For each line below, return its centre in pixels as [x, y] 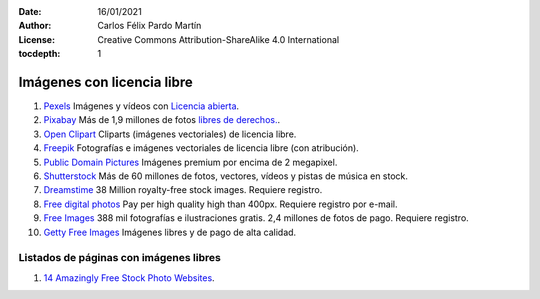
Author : [35, 26]
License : [36, 39]
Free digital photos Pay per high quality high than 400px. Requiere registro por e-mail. [221, 204]
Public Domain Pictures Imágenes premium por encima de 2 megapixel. [190, 162]
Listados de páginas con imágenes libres [120, 258]
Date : [30, 11]
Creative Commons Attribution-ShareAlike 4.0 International [218, 39]
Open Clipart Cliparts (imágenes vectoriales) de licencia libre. [170, 134]
